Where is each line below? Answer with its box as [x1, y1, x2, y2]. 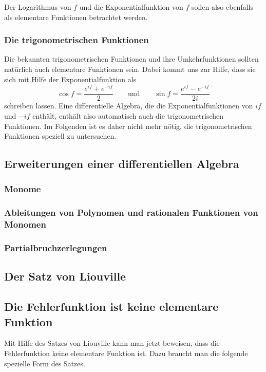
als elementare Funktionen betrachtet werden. [4, 11, 148, 22]
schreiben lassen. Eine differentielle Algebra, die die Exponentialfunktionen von [4, 100, 253, 111]
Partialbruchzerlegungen [4, 241, 107, 254]
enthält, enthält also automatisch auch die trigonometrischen [32, 110, 224, 121]
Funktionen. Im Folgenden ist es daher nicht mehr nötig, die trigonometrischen [4, 120, 252, 131]
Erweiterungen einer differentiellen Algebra [4, 156, 239, 172]
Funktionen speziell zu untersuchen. [4, 131, 117, 141]
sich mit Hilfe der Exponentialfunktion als [4, 73, 137, 84]
